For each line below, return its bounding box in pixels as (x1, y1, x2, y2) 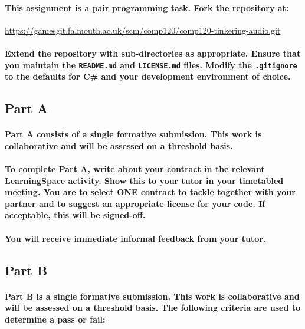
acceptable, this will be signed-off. (5, 209, 146, 221)
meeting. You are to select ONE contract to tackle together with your (5, 186, 296, 198)
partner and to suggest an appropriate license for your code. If (5, 197, 265, 209)
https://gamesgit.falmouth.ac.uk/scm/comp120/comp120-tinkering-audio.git (5, 24, 281, 36)
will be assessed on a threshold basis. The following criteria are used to (5, 301, 301, 314)
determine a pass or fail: (5, 312, 106, 325)
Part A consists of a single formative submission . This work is (5, 128, 262, 140)
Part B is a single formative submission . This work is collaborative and (5, 289, 300, 302)
